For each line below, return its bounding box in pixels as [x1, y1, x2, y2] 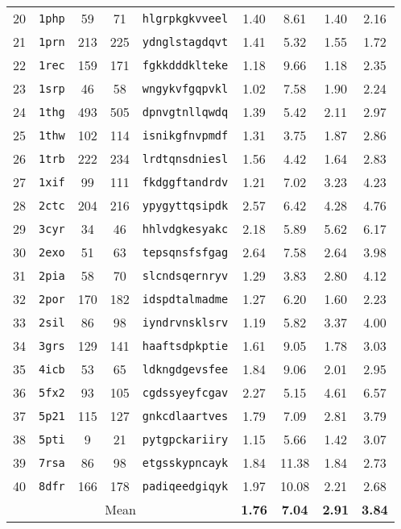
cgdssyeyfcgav [142, 385, 229, 399]
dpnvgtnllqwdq [142, 105, 229, 119]
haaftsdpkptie [142, 339, 229, 352]
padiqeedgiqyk [142, 479, 229, 493]
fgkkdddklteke [142, 58, 229, 72]
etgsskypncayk [142, 456, 229, 469]
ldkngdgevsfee [142, 362, 229, 376]
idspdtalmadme [142, 292, 229, 306]
